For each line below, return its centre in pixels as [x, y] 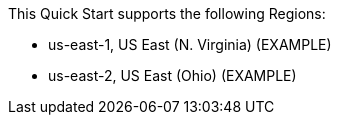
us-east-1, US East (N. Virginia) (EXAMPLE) [190, 44]
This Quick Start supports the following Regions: [167, 13]
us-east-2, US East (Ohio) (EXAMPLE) [172, 75]
